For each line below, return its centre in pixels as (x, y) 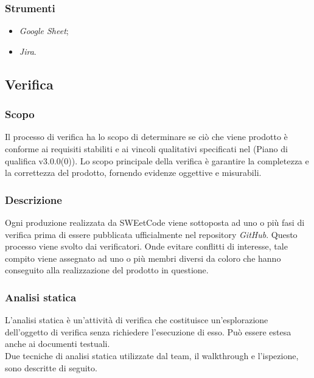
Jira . (28, 51)
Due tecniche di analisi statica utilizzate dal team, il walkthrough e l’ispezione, (152, 355)
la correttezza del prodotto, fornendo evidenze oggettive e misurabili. (133, 173)
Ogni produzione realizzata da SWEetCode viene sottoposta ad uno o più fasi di (155, 222)
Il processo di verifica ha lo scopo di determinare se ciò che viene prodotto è (146, 137)
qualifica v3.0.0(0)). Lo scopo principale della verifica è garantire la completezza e (157, 160)
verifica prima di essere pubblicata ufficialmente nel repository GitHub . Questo (151, 234)
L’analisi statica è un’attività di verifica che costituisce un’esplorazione (137, 320)
